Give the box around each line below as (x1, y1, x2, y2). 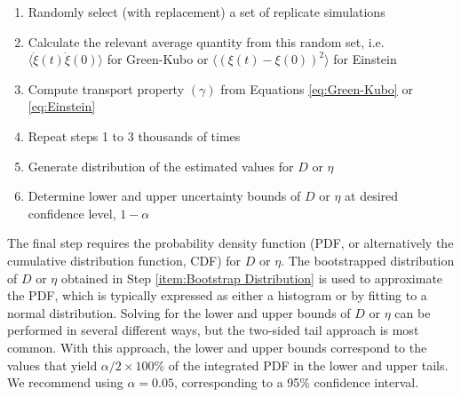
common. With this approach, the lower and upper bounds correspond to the (7, 337, 427, 356)
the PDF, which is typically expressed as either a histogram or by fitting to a (7, 286, 427, 305)
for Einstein (333, 50, 397, 68)
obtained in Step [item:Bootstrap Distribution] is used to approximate (60, 268, 443, 287)
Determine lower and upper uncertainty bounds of (28, 187, 301, 205)
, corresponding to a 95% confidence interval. (173, 373, 419, 392)
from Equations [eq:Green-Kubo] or (220, 79, 413, 98)
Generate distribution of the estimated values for (28, 156, 294, 175)
